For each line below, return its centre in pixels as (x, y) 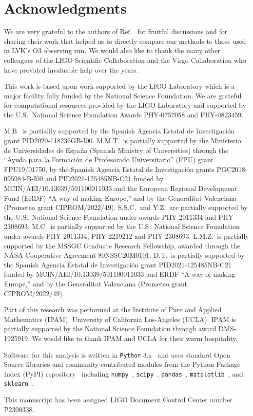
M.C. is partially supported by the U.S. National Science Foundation (136, 226)
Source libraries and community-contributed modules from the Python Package (122, 364)
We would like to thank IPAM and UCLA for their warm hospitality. (135, 338)
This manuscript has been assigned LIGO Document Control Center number (118, 400)
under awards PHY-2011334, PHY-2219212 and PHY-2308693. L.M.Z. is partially (126, 236)
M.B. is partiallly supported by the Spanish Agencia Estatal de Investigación (119, 131)
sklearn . (19, 383)
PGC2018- (232, 169)
